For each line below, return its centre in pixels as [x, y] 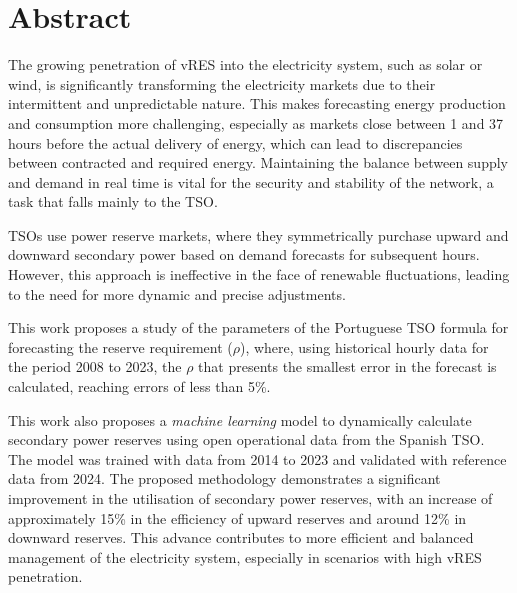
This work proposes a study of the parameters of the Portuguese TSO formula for [258, 327]
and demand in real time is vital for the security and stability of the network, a [251, 181]
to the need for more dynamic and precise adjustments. [177, 293]
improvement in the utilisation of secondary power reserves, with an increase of [250, 498]
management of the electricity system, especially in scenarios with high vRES [245, 556]
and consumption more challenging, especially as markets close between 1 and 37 [256, 122]
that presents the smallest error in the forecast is [347, 366]
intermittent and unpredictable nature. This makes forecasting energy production [257, 103]
